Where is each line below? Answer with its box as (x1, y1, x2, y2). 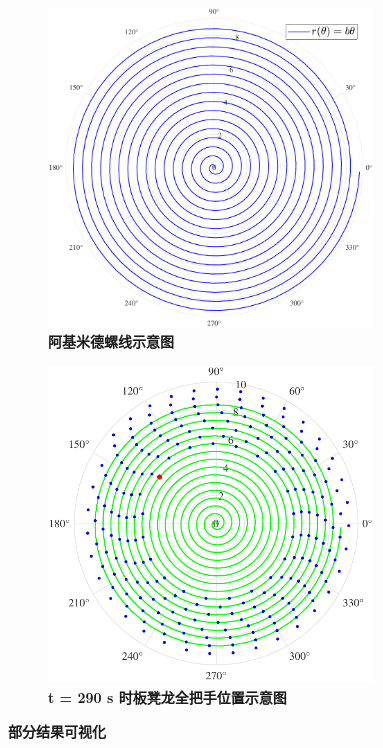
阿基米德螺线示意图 (48, 331, 174, 352)
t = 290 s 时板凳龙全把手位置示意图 (48, 687, 287, 708)
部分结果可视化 (8, 720, 106, 741)
